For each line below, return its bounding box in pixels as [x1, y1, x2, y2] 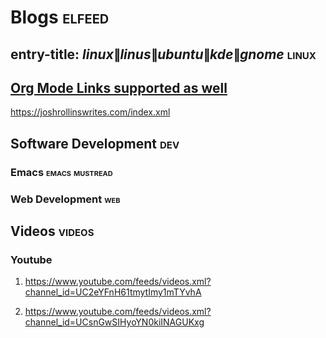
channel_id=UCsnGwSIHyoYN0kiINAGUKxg [24, 316, 205, 328]
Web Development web [10, 192, 121, 206]
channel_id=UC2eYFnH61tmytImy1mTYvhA [24, 286, 202, 298]
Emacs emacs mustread [10, 165, 113, 179]
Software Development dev [10, 135, 180, 152]
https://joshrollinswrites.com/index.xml [10, 106, 171, 118]
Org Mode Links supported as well [10, 79, 228, 96]
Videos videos [10, 223, 95, 240]
